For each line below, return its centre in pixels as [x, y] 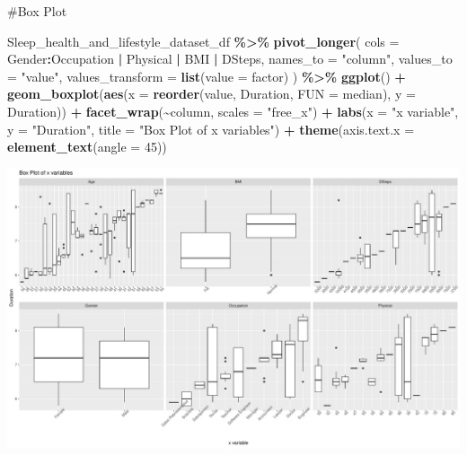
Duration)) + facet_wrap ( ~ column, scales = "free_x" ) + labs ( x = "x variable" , [233, 111]
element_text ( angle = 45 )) [87, 147]
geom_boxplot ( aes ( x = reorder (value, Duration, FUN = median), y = [211, 94]
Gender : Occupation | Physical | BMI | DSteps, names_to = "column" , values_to [230, 59]
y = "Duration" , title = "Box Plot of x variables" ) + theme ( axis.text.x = [211, 129]
